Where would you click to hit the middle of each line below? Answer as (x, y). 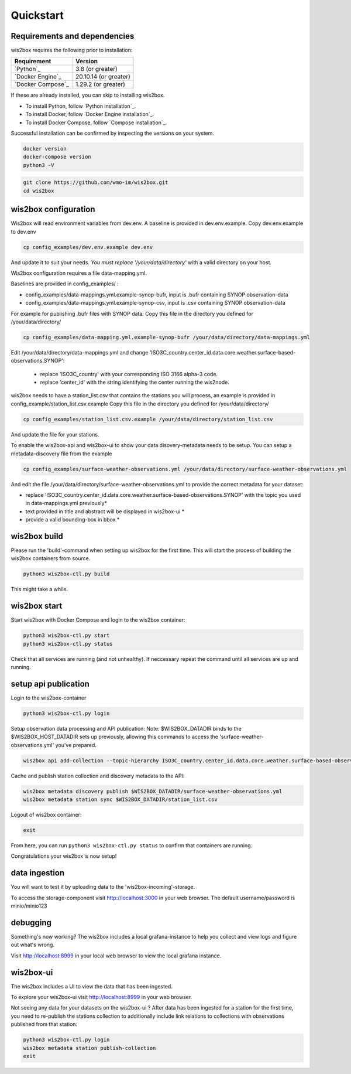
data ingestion (38, 873)
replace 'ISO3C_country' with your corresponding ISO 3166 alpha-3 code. (129, 374)
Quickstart (37, 15)
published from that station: (44, 1024)
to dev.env (23, 231)
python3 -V (39, 165)
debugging (31, 923)
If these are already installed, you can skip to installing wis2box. (88, 95)
